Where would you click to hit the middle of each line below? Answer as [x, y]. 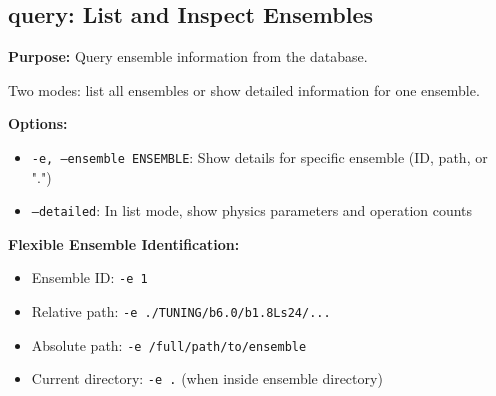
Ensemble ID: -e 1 [89, 277]
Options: [38, 123]
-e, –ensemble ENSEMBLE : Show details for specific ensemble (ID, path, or [259, 156]
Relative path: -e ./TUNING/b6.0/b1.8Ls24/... [181, 311]
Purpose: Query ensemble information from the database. [188, 56]
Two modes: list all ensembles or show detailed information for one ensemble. [244, 89]
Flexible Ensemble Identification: [124, 243]
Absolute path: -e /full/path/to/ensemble [169, 344]
